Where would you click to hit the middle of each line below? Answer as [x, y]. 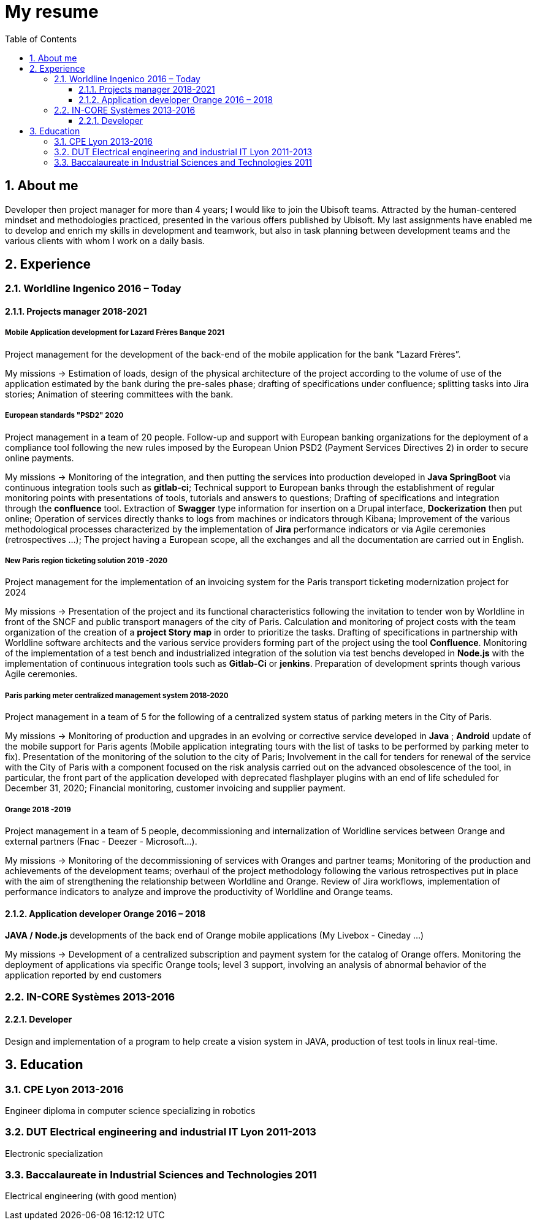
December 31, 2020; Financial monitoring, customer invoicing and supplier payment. [175, 788]
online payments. [40, 458]
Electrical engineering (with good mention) [91, 1196]
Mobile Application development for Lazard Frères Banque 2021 [115, 333]
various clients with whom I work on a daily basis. [105, 240]
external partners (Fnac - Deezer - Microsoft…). [101, 841]
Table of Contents [41, 39]
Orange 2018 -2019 [38, 809]
